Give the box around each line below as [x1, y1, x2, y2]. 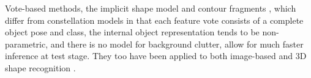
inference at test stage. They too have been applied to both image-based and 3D [5, 49, 307, 62]
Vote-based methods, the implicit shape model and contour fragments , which [5, 2, 296, 14]
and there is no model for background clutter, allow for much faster [50, 37, 304, 50]
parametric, [5, 37, 48, 50]
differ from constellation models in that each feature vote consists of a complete [5, 13, 304, 26]
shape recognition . [5, 61, 76, 74]
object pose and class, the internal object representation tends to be [5, 26, 260, 38]
